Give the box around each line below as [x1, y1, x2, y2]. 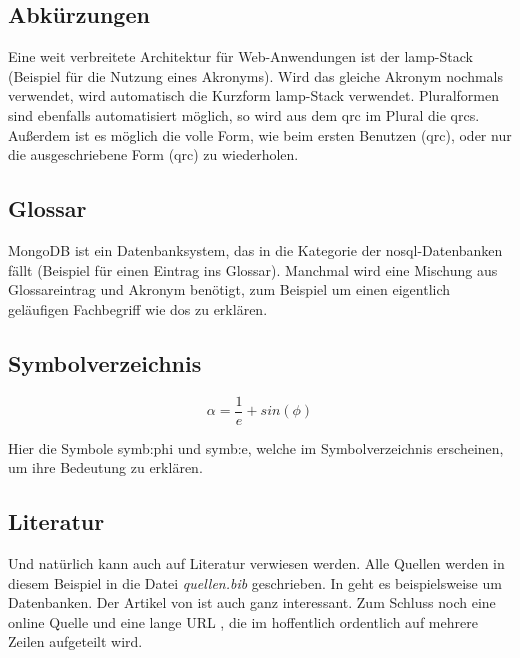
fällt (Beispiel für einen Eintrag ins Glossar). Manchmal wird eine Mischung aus [8, 259, 498, 280]
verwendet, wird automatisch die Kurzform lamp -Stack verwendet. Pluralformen [8, 85, 499, 106]
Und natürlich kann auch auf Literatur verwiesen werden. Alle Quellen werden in [8, 553, 505, 573]
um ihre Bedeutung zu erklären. [8, 457, 203, 478]
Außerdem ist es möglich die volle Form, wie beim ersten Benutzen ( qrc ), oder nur [8, 124, 512, 145]
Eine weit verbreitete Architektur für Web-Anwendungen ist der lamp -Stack [8, 46, 473, 67]
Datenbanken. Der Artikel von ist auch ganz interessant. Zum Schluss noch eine [8, 592, 496, 613]
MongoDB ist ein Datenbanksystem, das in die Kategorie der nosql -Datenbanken [8, 239, 503, 260]
